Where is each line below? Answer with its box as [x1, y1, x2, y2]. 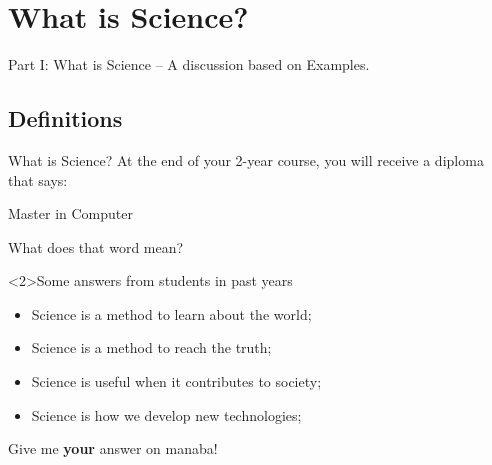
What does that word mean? [8, 236, 184, 257]
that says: [8, 169, 68, 190]
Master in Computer [8, 203, 133, 224]
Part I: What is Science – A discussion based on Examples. [8, 54, 370, 75]
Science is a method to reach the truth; [31, 337, 272, 358]
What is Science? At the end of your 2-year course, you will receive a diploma [8, 149, 484, 170]
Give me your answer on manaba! [8, 438, 218, 459]
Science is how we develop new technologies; [31, 404, 302, 425]
